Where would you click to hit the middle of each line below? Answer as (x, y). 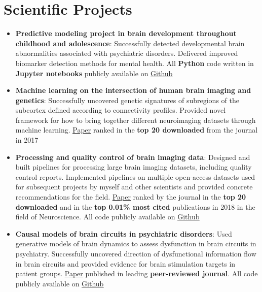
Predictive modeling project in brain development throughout (126, 33)
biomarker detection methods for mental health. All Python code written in (135, 63)
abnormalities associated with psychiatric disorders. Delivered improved (127, 53)
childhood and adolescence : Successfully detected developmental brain (130, 43)
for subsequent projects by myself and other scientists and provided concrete (134, 187)
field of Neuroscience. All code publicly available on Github (107, 217)
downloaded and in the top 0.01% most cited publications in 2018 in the (135, 206)
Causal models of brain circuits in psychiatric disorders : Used (124, 233)
